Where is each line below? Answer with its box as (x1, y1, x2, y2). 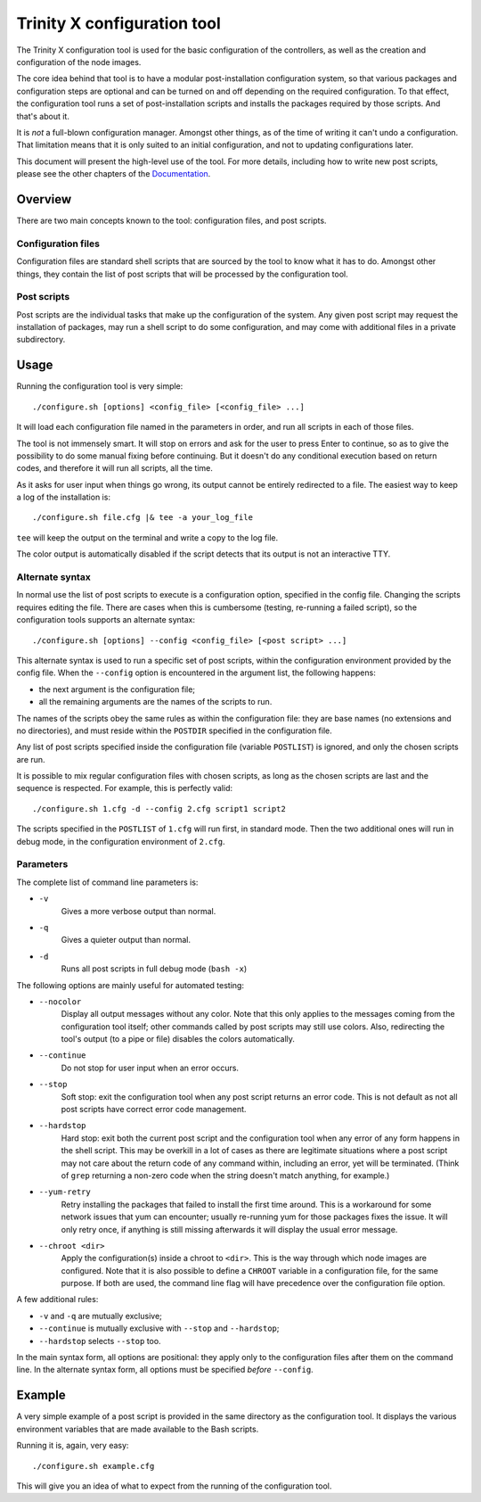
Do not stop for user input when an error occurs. (61, 1062, 240, 1073)
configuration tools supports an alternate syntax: (16, 615, 196, 625)
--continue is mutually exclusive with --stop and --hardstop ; (38, 1323, 280, 1333)
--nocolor (38, 996, 82, 1007)
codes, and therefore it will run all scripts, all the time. (16, 463, 213, 474)
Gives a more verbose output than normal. (61, 905, 216, 916)
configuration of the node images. (16, 56, 142, 67)
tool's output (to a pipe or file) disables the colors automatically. (61, 1034, 296, 1044)
